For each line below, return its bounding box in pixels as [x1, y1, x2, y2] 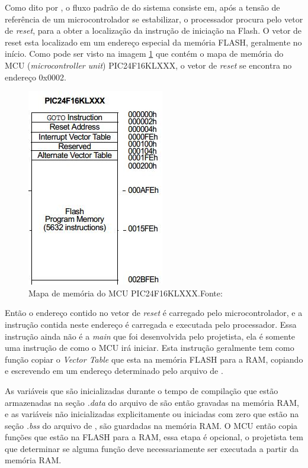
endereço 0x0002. [5, 70, 66, 83]
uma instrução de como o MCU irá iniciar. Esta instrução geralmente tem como [5, 341, 294, 354]
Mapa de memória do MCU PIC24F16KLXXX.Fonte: [28, 286, 223, 299]
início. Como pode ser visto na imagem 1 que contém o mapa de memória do [5, 47, 284, 60]
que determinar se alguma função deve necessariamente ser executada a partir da [5, 442, 299, 454]
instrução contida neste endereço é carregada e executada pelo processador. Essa [5, 318, 297, 330]
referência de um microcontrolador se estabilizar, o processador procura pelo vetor [5, 12, 303, 25]
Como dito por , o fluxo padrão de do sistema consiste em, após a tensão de [5, 1, 280, 13]
